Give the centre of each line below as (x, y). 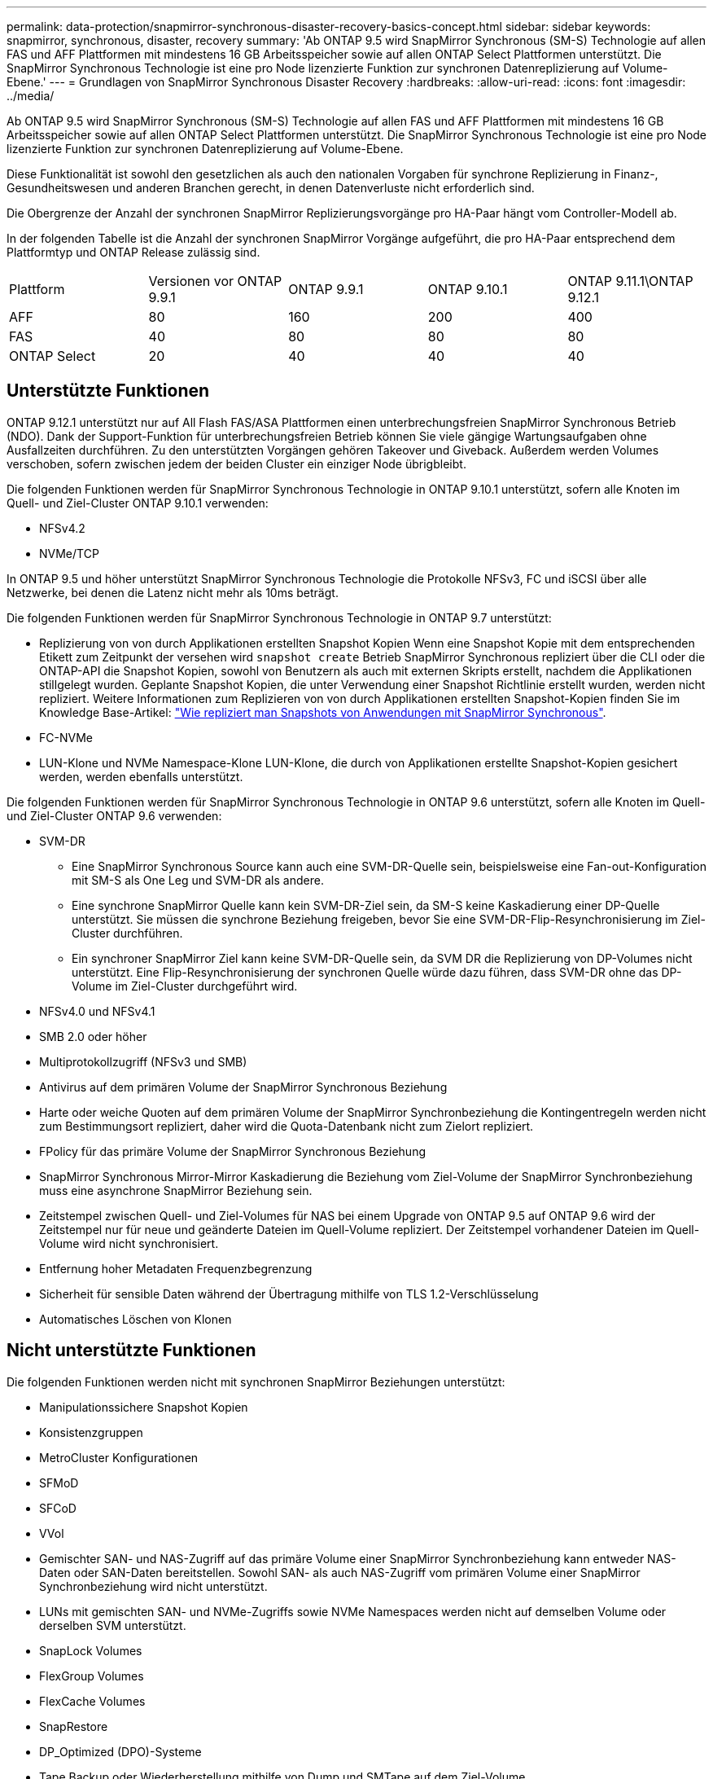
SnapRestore (74, 1726)
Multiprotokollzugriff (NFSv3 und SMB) (143, 1061)
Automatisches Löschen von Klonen (136, 1319)
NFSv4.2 (62, 528)
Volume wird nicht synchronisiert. (129, 1243)
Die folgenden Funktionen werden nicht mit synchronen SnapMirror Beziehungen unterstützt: (256, 1381)
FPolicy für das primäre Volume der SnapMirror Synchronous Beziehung (232, 1151)
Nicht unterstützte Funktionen (131, 1351)
